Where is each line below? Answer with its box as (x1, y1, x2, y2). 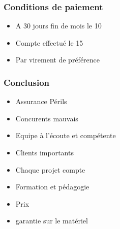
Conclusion (4, 76, 49, 88)
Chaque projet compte (15, 164, 85, 175)
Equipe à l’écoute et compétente (15, 130, 116, 141)
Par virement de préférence (15, 54, 100, 65)
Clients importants (15, 147, 74, 157)
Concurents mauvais (15, 113, 78, 123)
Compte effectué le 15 (15, 37, 83, 48)
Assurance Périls (15, 96, 67, 107)
